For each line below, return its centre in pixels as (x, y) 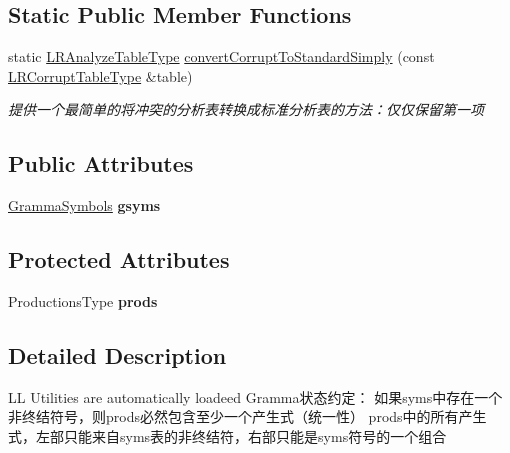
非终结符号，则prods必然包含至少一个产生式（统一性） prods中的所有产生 (247, 416)
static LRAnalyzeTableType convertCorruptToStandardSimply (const (221, 56)
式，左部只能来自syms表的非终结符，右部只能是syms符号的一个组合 (227, 435)
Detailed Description (117, 354)
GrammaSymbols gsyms (84, 205)
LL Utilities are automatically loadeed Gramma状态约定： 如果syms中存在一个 (255, 396)
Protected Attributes (119, 259)
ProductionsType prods (83, 300)
